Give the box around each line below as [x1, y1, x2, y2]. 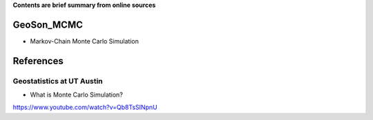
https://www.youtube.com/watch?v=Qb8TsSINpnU [12, 103, 158, 112]
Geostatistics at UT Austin [12, 76, 103, 86]
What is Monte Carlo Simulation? [30, 90, 124, 99]
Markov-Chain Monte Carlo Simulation [30, 37, 140, 45]
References [12, 55, 64, 67]
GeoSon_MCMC [12, 19, 83, 30]
